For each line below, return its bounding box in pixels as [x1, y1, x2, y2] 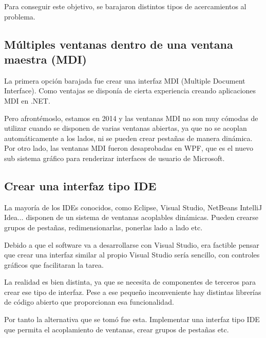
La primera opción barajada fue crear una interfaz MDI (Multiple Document [4, 75, 245, 86]
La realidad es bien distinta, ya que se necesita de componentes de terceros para [4, 276, 256, 287]
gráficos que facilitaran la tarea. [4, 259, 104, 270]
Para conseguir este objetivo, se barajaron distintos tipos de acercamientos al [4, 1, 246, 11]
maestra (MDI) [4, 51, 87, 67]
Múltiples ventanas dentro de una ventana [4, 36, 233, 52]
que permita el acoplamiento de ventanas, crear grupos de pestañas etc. [4, 324, 229, 334]
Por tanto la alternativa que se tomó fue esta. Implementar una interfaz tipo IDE [4, 314, 260, 325]
